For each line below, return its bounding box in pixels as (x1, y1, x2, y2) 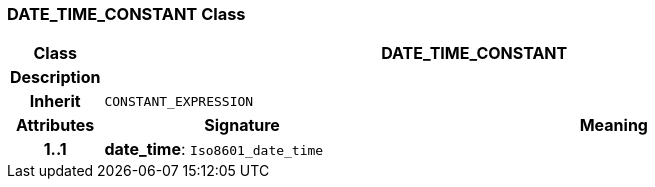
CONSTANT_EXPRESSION (104, 93, 254, 109)
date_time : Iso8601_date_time (104, 139, 324, 160)
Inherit (29, 91, 81, 112)
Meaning (579, 115, 648, 136)
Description (10, 67, 101, 88)
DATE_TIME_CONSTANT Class (7, 4, 246, 24)
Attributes (16, 115, 95, 136)
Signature (204, 115, 280, 136)
